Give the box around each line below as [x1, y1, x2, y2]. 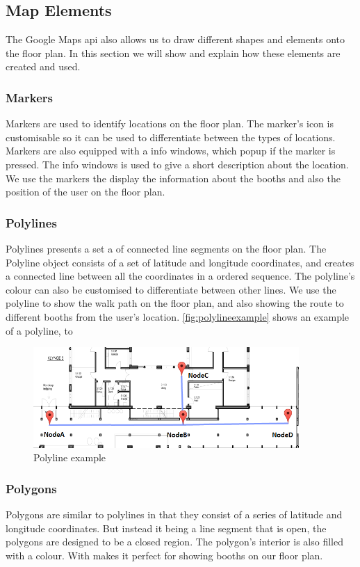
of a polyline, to [6, 323, 73, 337]
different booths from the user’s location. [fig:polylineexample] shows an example [6, 309, 350, 324]
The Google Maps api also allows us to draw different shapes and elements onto [6, 32, 345, 47]
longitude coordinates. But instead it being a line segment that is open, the [6, 520, 327, 535]
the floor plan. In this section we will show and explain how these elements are [6, 45, 341, 60]
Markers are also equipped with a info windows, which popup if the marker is [6, 143, 336, 158]
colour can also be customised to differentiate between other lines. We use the [6, 282, 336, 296]
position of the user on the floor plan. [6, 184, 165, 199]
